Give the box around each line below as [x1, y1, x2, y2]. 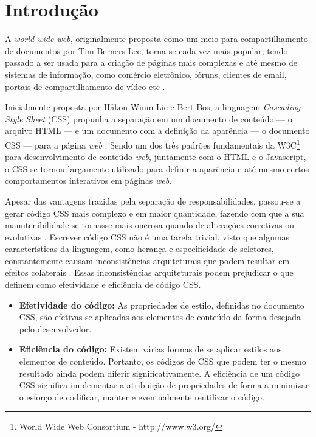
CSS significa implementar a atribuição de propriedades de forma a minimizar [19, 379, 309, 391]
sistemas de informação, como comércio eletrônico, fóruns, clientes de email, [5, 68, 287, 80]
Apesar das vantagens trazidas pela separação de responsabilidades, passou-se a [5, 194, 301, 207]
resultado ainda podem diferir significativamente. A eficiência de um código [19, 366, 300, 379]
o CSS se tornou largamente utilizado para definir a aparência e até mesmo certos [5, 162, 309, 175]
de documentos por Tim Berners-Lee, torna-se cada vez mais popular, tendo [5, 44, 288, 57]
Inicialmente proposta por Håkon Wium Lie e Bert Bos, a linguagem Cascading [5, 100, 301, 113]
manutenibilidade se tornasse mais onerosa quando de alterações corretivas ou [5, 218, 294, 231]
